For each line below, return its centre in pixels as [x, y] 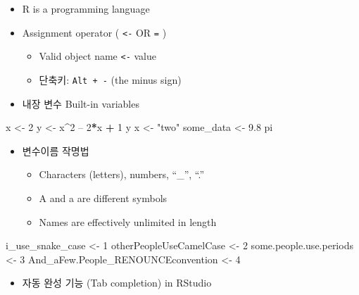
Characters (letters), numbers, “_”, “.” [122, 174]
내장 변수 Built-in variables [81, 103]
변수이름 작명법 [56, 150]
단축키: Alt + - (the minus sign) [110, 79]
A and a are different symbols [103, 197]
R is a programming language [86, 8]
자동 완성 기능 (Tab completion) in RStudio [117, 283]
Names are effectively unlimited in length [128, 221]
